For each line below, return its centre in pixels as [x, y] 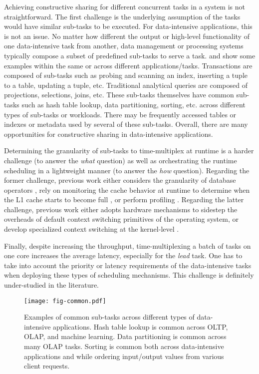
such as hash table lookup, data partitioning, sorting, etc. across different [133, 104]
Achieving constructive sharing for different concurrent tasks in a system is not [125, 6]
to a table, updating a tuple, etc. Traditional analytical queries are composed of [126, 85]
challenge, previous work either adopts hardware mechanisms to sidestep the [121, 209]
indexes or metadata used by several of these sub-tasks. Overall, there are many [126, 124]
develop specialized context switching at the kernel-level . [92, 229]
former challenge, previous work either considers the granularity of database [120, 180]
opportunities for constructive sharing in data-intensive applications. [109, 134]
